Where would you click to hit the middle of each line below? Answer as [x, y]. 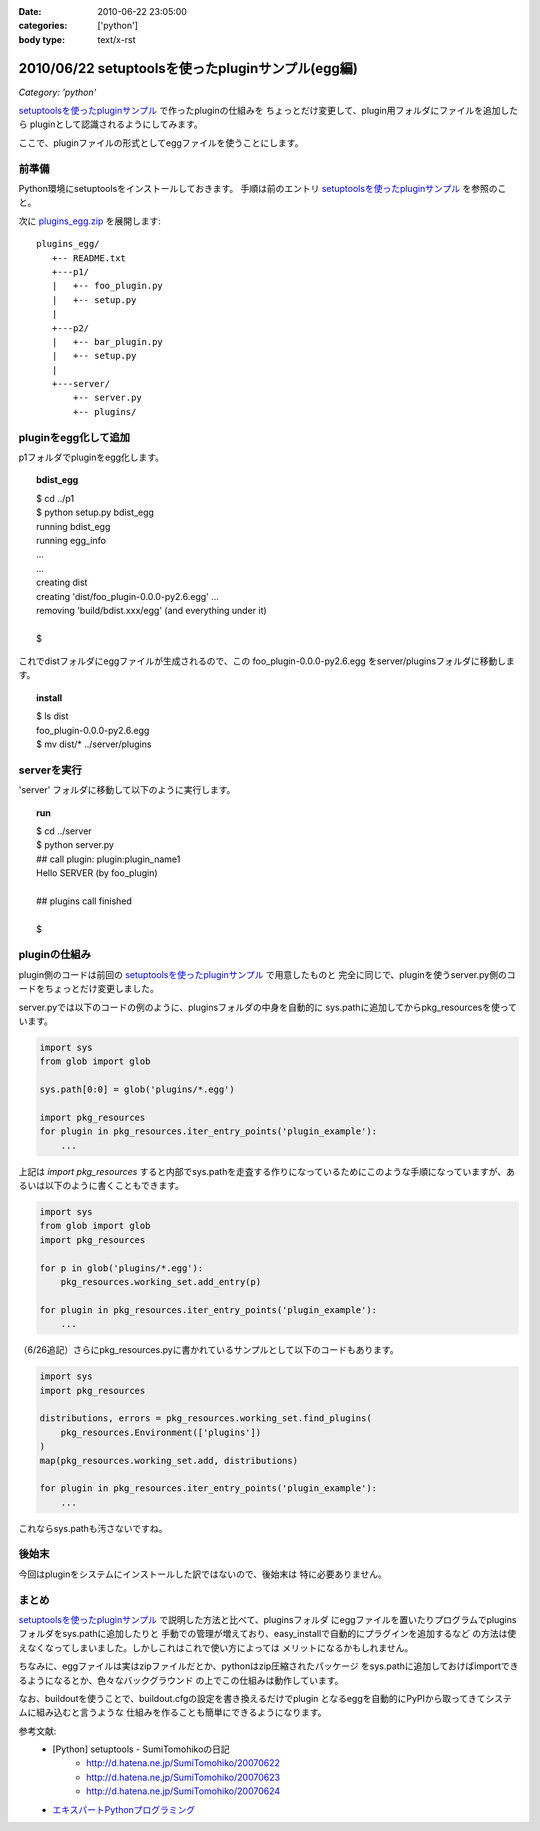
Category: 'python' [57, 92]
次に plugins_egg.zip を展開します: [90, 221]
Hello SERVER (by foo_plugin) [97, 873]
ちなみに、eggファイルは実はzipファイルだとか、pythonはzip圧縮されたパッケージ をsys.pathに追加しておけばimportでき [268, 1666]
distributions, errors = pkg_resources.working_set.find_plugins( [205, 1418]
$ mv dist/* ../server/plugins [94, 744]
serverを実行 [50, 770]
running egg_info [71, 540]
